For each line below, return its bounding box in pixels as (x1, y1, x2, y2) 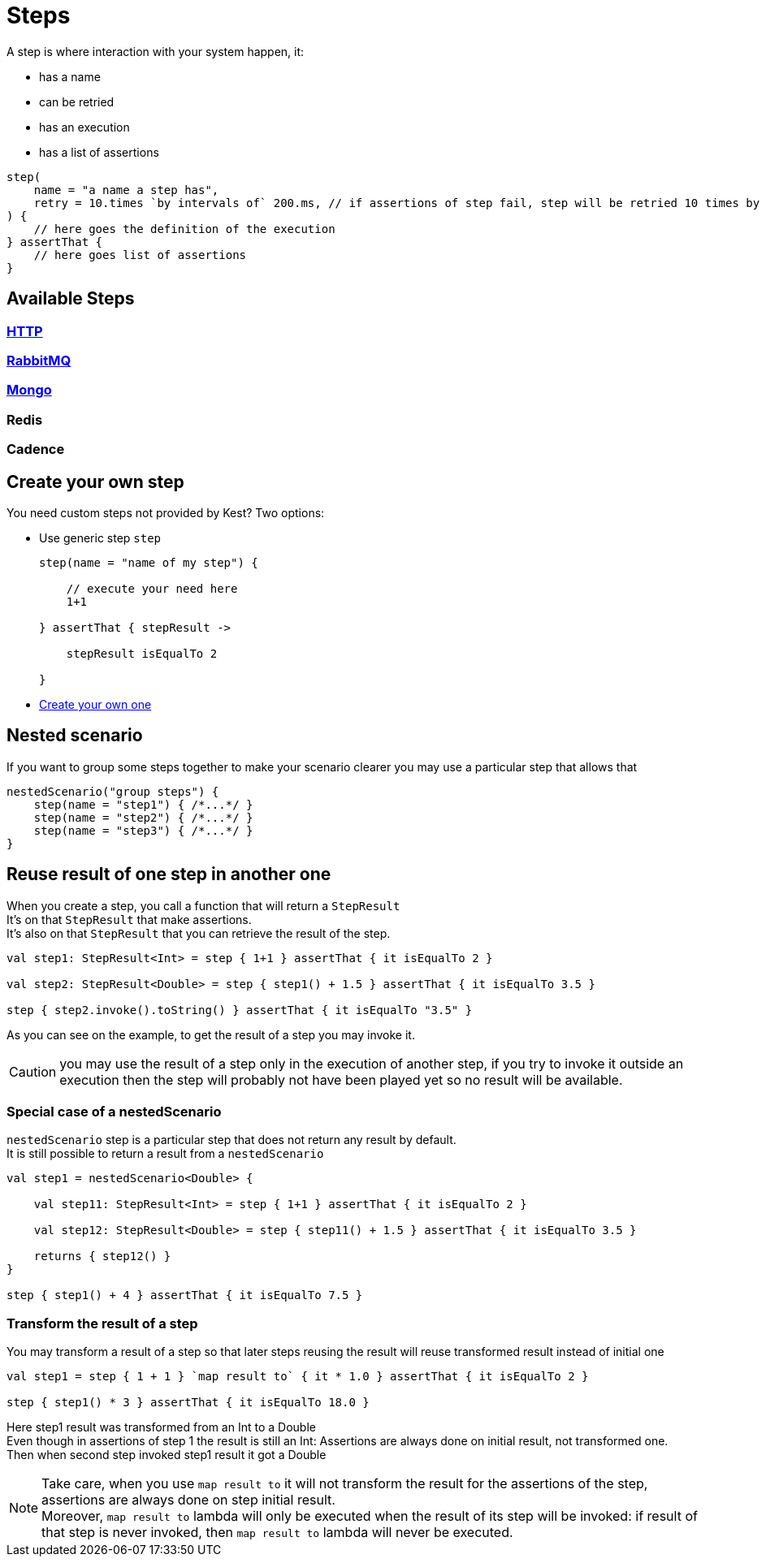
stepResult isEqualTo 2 (66, 646, 218, 660)
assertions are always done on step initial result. (41, 1492, 335, 1509)
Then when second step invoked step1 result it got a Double (6, 1448, 327, 1462)
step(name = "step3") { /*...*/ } (33, 823, 253, 837)
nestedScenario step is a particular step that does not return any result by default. (6, 1133, 457, 1147)
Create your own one (39, 697, 152, 711)
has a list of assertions (39, 145, 159, 159)
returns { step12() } (33, 1250, 171, 1263)
